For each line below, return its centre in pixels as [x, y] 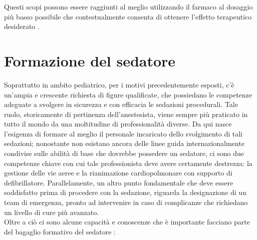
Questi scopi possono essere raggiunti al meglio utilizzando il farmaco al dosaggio [128, 6]
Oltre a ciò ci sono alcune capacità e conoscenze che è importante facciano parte [127, 222]
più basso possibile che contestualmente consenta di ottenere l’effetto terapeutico [128, 16]
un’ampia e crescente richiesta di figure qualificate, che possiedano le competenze [128, 94]
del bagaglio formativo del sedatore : [60, 231]
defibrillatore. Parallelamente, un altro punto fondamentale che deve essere [119, 182]
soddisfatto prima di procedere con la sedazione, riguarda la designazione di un [125, 192]
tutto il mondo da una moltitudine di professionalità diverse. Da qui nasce [118, 124]
